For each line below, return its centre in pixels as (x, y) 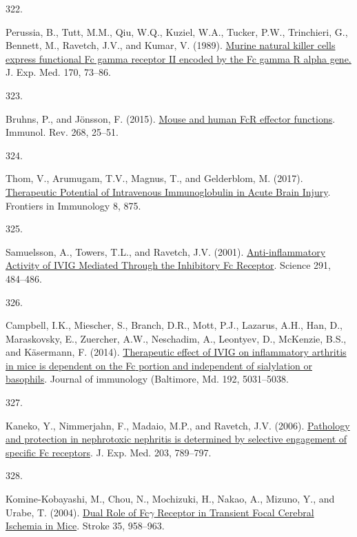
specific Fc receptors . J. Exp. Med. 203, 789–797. (109, 452)
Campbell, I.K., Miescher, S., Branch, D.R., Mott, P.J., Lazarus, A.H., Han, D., (174, 325)
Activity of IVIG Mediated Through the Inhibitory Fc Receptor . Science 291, (168, 265)
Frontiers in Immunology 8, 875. (73, 205)
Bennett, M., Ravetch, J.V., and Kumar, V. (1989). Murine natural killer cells (171, 45)
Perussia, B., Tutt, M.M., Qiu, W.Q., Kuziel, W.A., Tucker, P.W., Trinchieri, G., (177, 31)
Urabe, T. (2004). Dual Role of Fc (78, 512)
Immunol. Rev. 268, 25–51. (62, 132)
